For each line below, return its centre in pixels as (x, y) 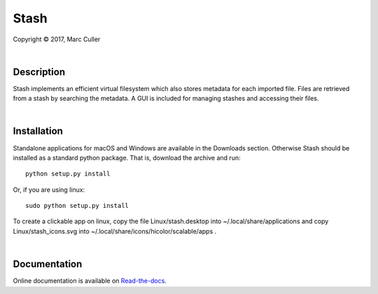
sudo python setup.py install (77, 206)
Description (39, 72)
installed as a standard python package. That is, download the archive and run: (127, 157)
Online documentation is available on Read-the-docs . (90, 281)
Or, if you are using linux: (49, 190)
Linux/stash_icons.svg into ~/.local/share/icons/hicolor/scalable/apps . (115, 231)
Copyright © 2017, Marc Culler (57, 39)
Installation (38, 131)
